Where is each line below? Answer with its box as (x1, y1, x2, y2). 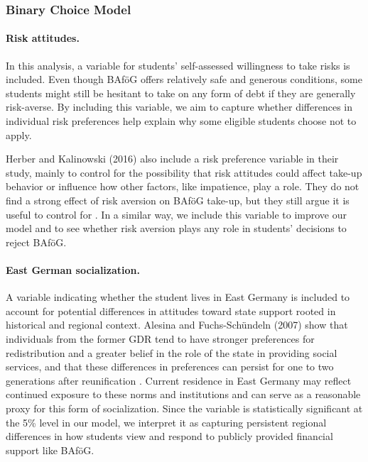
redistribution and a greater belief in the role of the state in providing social (6, 345, 337, 360)
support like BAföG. (6, 442, 94, 457)
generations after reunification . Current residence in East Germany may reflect (6, 373, 352, 387)
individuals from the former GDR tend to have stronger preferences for (6, 331, 315, 346)
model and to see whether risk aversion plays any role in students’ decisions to (6, 221, 347, 236)
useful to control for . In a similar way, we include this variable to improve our (6, 207, 347, 221)
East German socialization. (6, 262, 140, 277)
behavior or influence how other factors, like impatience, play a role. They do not (6, 179, 359, 194)
